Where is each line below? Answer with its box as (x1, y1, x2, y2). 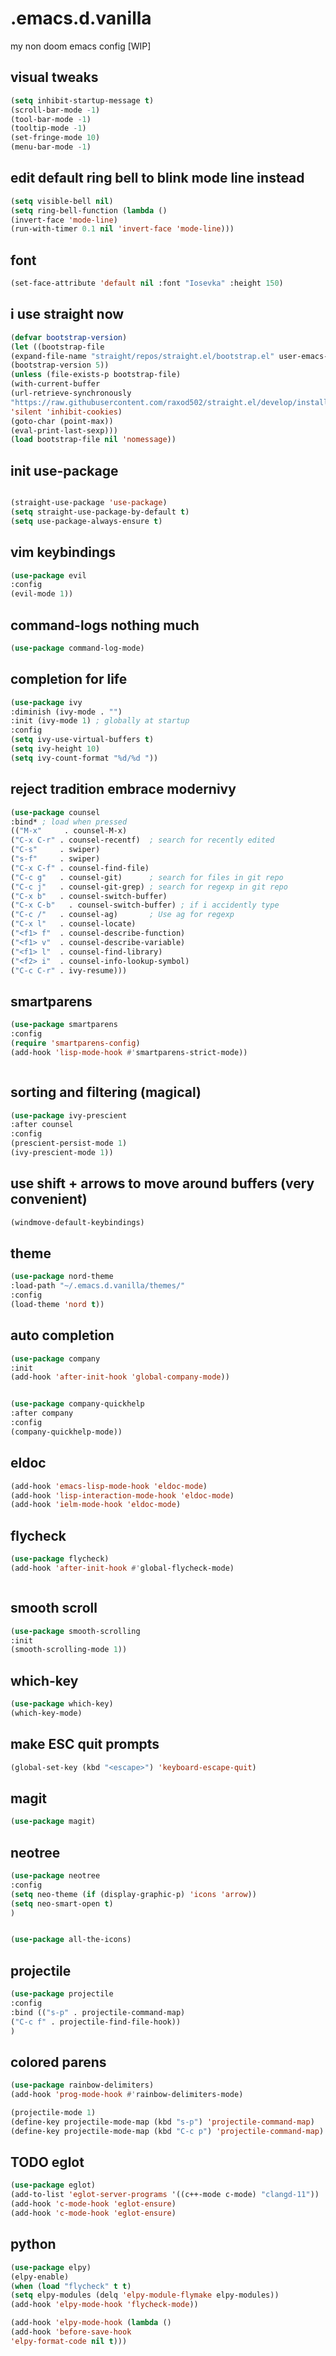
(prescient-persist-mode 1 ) (10, 1138, 128, 1149)
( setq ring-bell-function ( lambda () (10, 205, 168, 216)
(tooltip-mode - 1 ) (10, 123, 87, 134)
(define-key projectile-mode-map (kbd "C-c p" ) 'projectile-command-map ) (10, 2126, 325, 2136)
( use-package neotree (10, 1871, 101, 1881)
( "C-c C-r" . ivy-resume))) (10, 965, 128, 976)
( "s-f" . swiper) (10, 854, 101, 864)
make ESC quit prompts (10, 1736, 160, 1753)
